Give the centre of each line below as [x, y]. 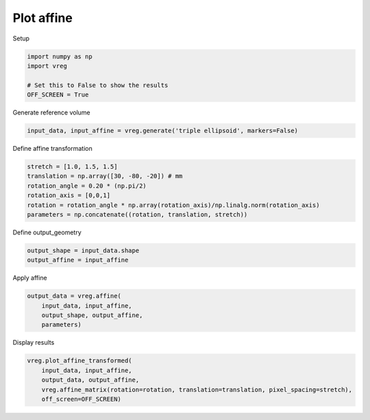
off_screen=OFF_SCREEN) [81, 399]
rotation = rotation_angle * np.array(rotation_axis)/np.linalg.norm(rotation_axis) [173, 205]
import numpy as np [60, 56]
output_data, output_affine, [90, 380]
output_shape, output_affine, [92, 316]
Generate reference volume [51, 112]
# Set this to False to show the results [98, 85]
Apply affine [30, 278]
